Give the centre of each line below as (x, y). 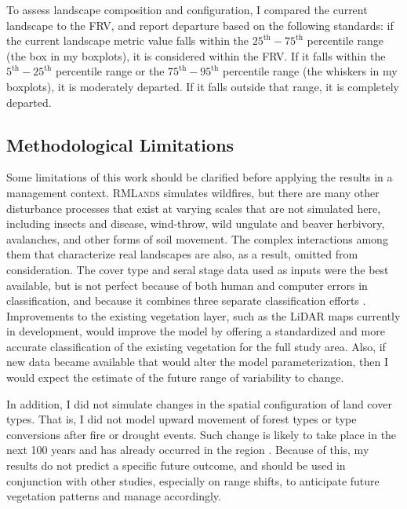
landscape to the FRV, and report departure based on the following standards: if (200, 25)
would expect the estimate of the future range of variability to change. (175, 377)
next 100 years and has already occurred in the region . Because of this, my (188, 450)
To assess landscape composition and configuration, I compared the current (187, 9)
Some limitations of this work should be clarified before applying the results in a (200, 177)
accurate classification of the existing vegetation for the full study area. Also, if (196, 346)
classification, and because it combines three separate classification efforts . (186, 300)
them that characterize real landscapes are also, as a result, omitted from (182, 254)
